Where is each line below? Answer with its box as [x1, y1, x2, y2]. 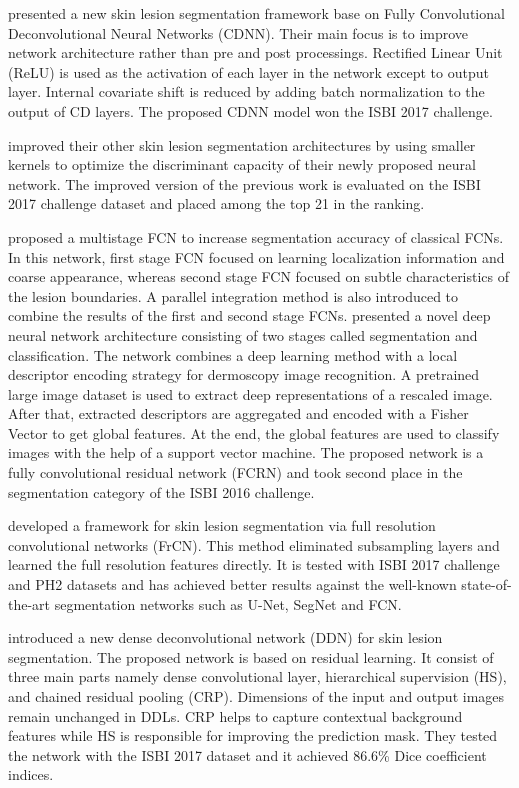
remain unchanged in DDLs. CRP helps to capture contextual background [8, 705, 463, 726]
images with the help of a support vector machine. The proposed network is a [8, 442, 484, 463]
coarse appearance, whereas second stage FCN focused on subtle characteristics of [8, 266, 510, 287]
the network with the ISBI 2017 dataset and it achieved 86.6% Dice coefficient [8, 744, 487, 765]
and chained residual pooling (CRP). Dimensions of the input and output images [8, 686, 505, 706]
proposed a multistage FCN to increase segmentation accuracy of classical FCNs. [8, 226, 504, 247]
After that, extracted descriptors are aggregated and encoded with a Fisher [8, 403, 469, 424]
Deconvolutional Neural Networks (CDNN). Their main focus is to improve [8, 22, 469, 43]
